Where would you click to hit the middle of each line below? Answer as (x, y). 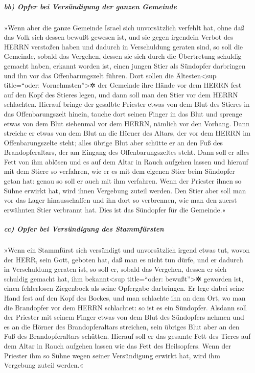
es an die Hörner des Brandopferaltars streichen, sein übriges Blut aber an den (122, 326)
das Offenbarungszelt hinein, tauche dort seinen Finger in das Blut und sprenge (123, 113)
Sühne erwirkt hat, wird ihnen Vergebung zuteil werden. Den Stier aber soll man (125, 190)
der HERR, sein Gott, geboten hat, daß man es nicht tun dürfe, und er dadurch (124, 259)
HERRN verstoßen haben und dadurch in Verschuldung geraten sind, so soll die (124, 46)
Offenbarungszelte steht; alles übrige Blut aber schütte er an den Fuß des (113, 142)
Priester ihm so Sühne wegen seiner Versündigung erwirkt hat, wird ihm (112, 355)
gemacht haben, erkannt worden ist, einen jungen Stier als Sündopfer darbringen (125, 65)
